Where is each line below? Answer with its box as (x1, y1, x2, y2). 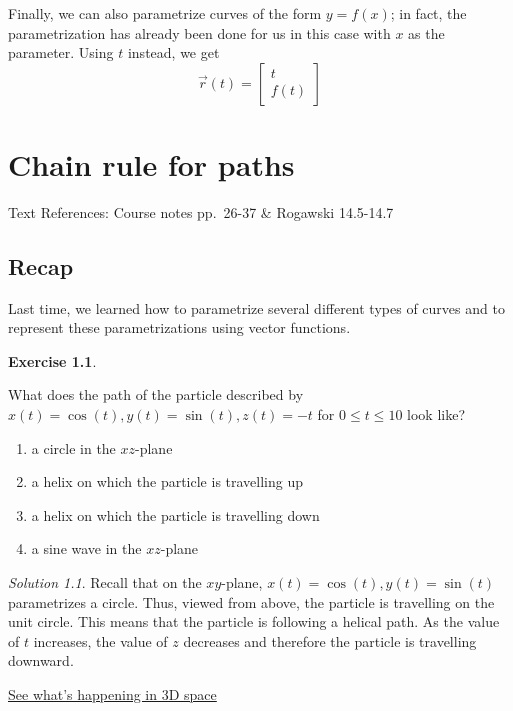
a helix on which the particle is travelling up (31, 471, 304, 492)
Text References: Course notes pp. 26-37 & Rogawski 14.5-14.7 (8, 201, 394, 222)
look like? (407, 404, 465, 425)
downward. (8, 650, 74, 671)
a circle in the (31, 437, 116, 458)
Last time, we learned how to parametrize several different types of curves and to (8, 297, 505, 318)
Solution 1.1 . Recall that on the (8, 572, 202, 593)
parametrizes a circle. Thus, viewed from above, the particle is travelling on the (8, 591, 495, 612)
